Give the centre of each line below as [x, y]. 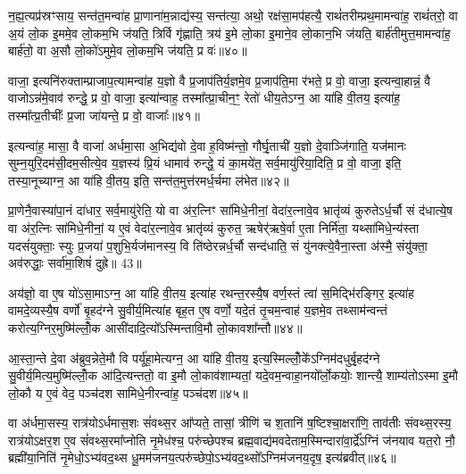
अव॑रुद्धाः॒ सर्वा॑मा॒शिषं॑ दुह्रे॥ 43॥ [75, 263]
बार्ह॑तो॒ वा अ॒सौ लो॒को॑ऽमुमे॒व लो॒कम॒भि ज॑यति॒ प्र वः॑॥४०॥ [128, 50]
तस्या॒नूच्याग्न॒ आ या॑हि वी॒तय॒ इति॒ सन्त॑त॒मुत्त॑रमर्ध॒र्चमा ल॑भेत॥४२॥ [149, 180]
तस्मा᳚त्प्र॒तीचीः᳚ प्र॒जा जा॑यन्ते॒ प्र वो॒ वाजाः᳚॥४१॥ [104, 115]
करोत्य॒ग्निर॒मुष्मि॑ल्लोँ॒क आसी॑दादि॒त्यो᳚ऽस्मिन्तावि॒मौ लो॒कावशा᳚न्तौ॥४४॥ [155, 327]
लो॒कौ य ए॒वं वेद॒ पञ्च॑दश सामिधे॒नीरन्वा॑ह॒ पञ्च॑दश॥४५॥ [128, 392]
